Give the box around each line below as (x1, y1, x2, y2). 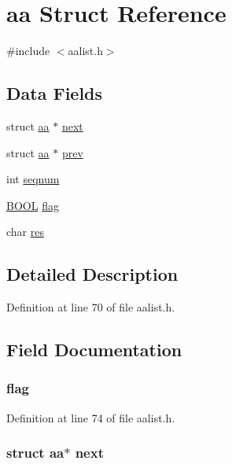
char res (6, 223, 44, 240)
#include (6, 42, 50, 59)
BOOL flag (6, 197, 59, 213)
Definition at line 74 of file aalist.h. (6, 409, 175, 425)
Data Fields (6, 81, 103, 105)
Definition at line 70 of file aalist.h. (6, 299, 175, 315)
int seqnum (6, 171, 60, 187)
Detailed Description (6, 262, 179, 286)
